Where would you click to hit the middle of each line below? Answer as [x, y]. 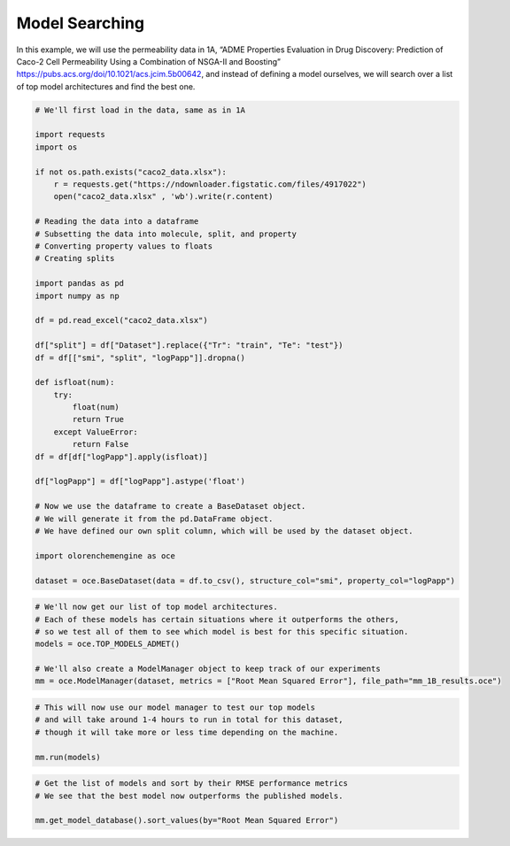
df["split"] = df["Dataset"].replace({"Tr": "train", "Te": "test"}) [189, 346]
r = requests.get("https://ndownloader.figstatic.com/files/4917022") [210, 185]
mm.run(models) [68, 757]
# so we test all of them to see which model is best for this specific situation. [222, 631]
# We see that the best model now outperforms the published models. [189, 796]
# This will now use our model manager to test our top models [175, 708]
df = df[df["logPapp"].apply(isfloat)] [121, 457]
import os [56, 147]
